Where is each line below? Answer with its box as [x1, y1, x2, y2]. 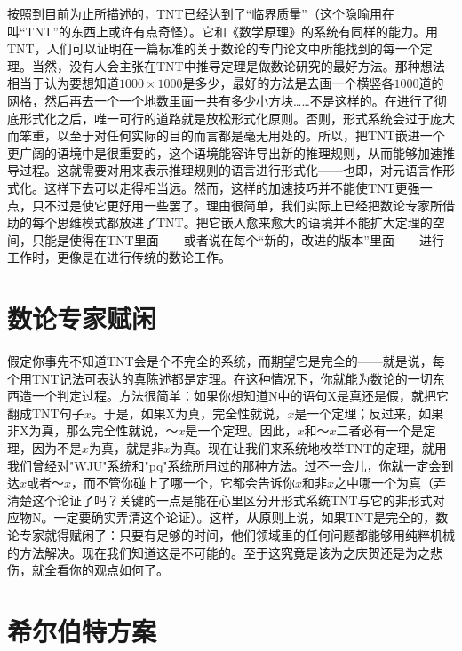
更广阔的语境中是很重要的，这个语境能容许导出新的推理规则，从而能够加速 [7, 143, 442, 162]
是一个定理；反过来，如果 [294, 403, 444, 422]
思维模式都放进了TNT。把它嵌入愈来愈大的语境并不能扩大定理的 [56, 213, 433, 232]
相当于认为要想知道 [7, 74, 119, 92]
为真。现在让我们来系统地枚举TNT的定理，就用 [171, 439, 447, 456]
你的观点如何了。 [68, 560, 169, 579]
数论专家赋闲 [7, 300, 157, 337]
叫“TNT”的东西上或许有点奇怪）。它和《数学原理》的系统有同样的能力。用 [7, 21, 438, 40]
